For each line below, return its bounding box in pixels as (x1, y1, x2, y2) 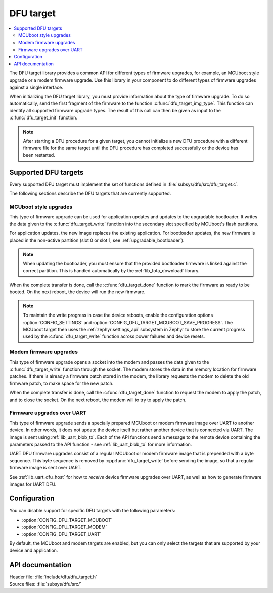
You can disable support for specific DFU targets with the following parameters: (9, 507, 175, 513)
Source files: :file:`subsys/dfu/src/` (9, 581, 82, 587)
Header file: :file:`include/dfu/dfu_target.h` (9, 574, 97, 580)
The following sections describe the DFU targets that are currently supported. (9, 190, 171, 197)
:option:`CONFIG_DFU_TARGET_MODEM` (22, 524, 107, 530)
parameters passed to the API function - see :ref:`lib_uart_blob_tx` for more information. (9, 441, 192, 447)
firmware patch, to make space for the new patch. (9, 380, 114, 386)
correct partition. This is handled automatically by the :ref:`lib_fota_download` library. (23, 267, 200, 273)
